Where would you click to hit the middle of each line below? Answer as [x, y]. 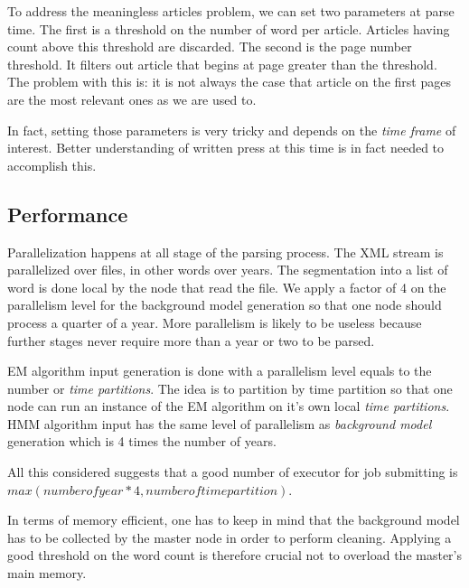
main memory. [47, 573]
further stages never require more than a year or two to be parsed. [191, 340]
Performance [68, 214]
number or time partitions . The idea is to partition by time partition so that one [230, 388]
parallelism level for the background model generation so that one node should [225, 305]
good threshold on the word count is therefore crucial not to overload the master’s [235, 555]
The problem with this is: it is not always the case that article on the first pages [229, 82]
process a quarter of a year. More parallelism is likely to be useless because [215, 322]
